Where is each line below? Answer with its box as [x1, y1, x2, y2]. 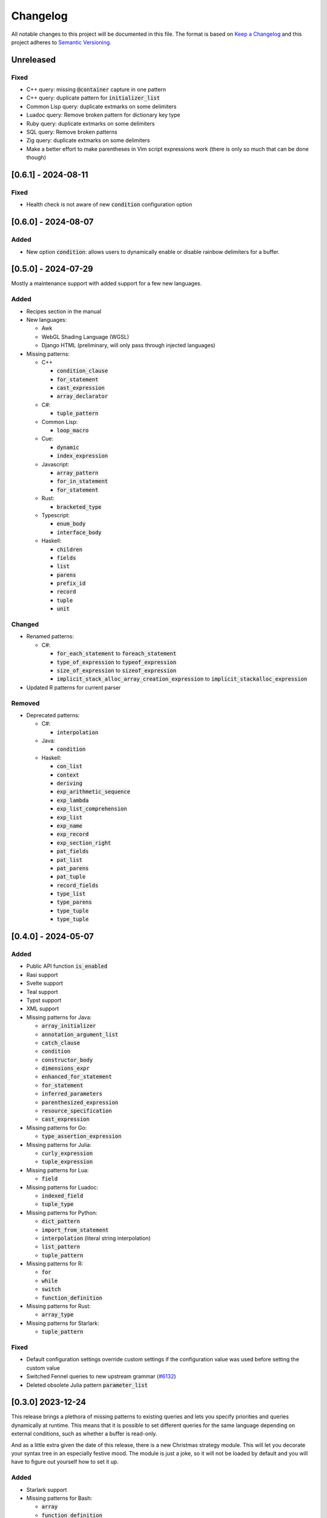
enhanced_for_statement [41, 1074, 112, 1080]
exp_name [56, 822, 83, 829]
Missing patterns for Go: [26, 1124, 87, 1131]
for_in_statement [56, 478, 108, 485]
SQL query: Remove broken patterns [26, 128, 117, 136]
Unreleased [11, 55, 56, 65]
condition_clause [56, 367, 108, 375]
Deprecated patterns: [26, 711, 80, 719]
